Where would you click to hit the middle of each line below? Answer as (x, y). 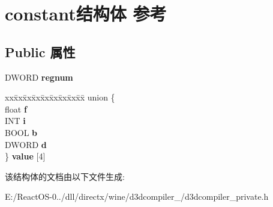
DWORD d (26, 144)
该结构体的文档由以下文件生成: (65, 176)
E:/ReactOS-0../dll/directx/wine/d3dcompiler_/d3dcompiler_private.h (137, 196)
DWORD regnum (39, 77)
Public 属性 (40, 51)
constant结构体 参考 (86, 14)
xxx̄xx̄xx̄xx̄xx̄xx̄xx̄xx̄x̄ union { (60, 97)
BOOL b (21, 132)
